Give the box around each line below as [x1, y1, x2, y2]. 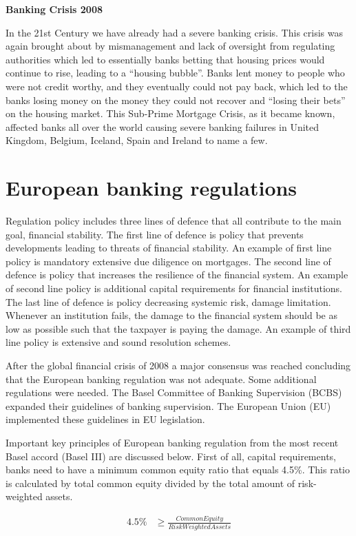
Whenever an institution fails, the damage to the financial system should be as [6, 308, 337, 322]
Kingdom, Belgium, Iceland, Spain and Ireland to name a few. [6, 133, 268, 147]
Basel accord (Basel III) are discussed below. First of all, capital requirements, [6, 449, 336, 463]
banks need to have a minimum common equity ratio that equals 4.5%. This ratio [6, 462, 350, 477]
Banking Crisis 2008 [6, 2, 103, 16]
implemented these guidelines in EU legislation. [6, 412, 205, 426]
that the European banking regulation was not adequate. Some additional [6, 371, 317, 386]
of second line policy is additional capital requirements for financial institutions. [6, 281, 343, 296]
